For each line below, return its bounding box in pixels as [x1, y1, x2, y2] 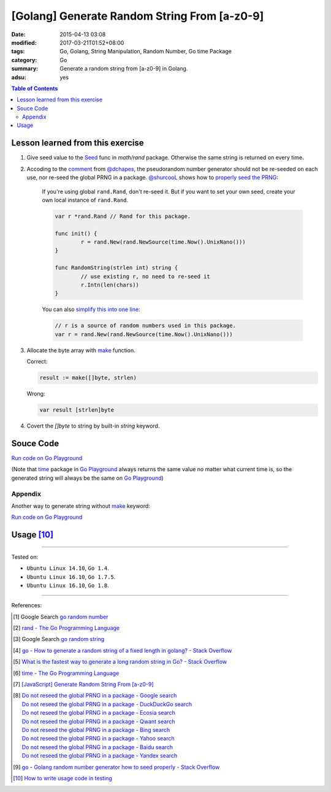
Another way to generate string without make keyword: [11, 502, 150, 509]
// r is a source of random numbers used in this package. [55, 322, 236, 329]
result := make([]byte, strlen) [39, 374, 137, 382]
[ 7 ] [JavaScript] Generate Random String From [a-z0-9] [13, 681, 154, 688]
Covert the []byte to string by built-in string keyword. [26, 422, 160, 429]
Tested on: [11, 553, 39, 561]
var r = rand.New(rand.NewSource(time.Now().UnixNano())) [55, 331, 233, 337]
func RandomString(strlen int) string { [55, 264, 178, 271]
